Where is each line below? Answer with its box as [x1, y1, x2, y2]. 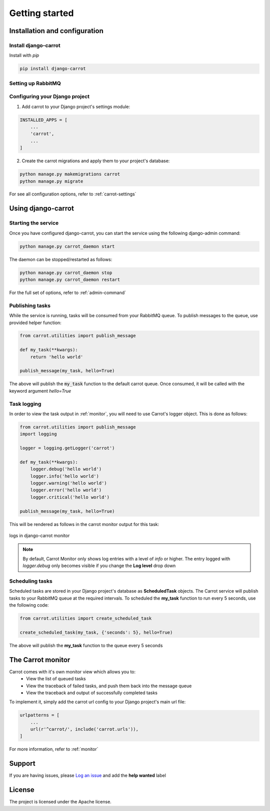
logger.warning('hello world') [30, 480, 107, 486]
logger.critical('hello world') [30, 494, 110, 500]
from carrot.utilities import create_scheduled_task [19, 616, 152, 621]
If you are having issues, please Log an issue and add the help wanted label [9, 772, 166, 778]
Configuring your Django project [9, 93, 90, 100]
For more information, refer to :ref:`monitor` [9, 746, 98, 752]
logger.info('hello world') [30, 473, 99, 479]
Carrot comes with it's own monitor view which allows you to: [9, 669, 136, 675]
